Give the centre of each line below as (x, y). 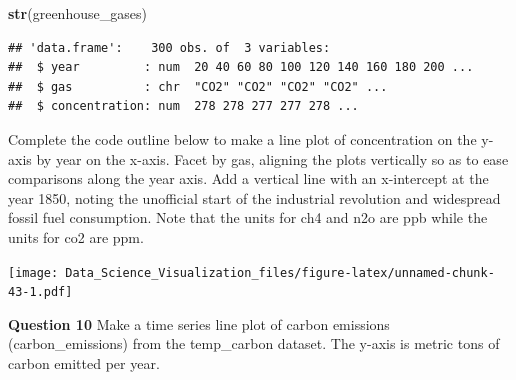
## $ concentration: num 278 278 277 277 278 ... (183, 106)
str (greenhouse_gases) (77, 13)
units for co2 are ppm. (76, 236)
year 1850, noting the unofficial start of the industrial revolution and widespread (254, 197)
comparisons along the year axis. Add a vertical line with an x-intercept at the (248, 178)
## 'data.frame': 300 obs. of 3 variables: (169, 47)
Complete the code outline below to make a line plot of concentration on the (242, 138)
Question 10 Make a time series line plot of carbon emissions (199, 323)
